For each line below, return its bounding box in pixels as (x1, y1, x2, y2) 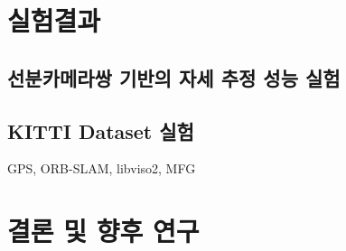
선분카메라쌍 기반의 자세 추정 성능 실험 (7, 63, 341, 91)
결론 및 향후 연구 (7, 212, 200, 249)
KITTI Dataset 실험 (7, 116, 194, 144)
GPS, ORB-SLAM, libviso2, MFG (7, 159, 196, 178)
